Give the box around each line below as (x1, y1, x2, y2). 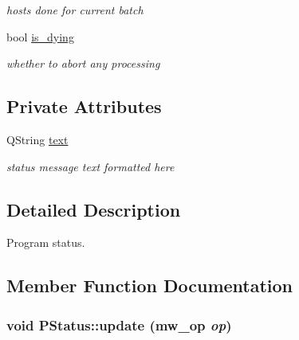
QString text (6, 131, 69, 147)
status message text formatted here (6, 158, 175, 174)
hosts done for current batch (6, 2, 144, 18)
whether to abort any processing (6, 55, 160, 72)
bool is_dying (6, 28, 74, 45)
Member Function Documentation (6, 273, 293, 298)
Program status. (6, 234, 85, 251)
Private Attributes (6, 94, 162, 119)
